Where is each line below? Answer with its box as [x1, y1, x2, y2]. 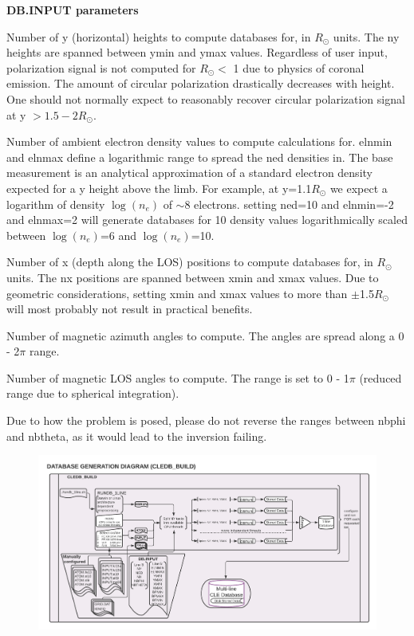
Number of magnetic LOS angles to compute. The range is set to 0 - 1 [6, 369, 349, 386]
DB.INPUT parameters [6, 2, 139, 18]
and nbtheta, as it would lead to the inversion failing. [6, 427, 267, 444]
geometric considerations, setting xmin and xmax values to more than [6, 285, 348, 301]
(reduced [359, 369, 402, 386]
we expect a [329, 179, 388, 196]
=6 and [100, 226, 137, 243]
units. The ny [333, 28, 400, 45]
